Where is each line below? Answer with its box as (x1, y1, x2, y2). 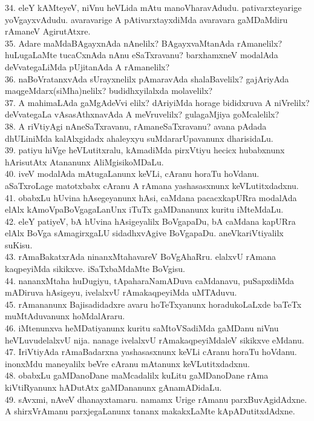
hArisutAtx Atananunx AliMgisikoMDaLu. (5, 155, 164, 168)
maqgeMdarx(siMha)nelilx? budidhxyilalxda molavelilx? (5, 84, 213, 97)
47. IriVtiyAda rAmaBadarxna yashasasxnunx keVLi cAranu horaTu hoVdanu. (5, 345, 297, 358)
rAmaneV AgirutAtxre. (5, 25, 91, 38)
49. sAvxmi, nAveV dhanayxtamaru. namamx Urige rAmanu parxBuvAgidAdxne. (5, 393, 307, 405)
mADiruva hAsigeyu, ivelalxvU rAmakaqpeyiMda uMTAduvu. (5, 286, 237, 299)
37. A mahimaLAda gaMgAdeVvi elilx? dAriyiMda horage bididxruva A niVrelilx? (5, 96, 310, 108)
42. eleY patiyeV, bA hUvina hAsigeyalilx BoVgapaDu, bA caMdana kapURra (5, 214, 296, 227)
